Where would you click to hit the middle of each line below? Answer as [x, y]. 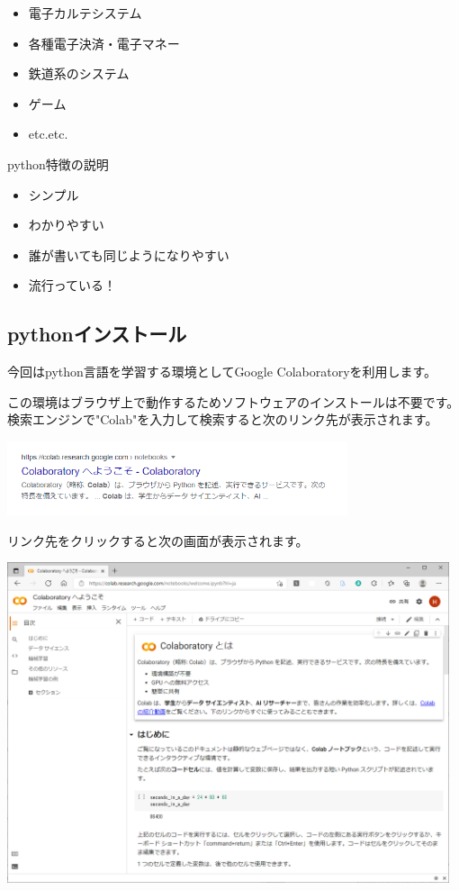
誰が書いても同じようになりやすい [129, 254]
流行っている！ [72, 285]
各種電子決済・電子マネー [104, 43]
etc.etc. [48, 134]
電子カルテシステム [85, 13]
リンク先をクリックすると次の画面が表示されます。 [158, 540]
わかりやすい [66, 225]
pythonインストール [97, 334]
